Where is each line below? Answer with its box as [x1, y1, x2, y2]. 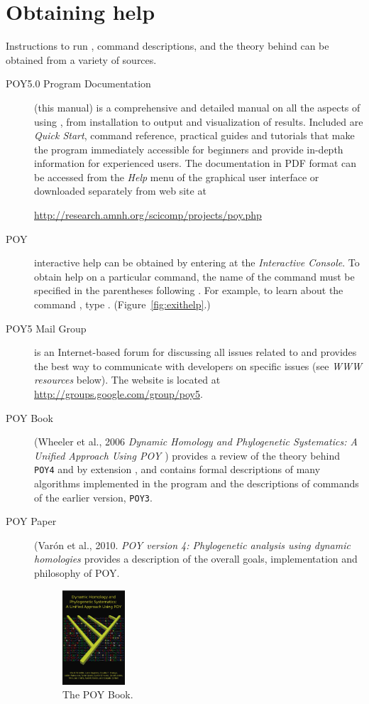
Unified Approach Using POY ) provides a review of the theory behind [34, 448, 340, 462]
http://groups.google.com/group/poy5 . [34, 386, 203, 401]
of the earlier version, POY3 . [34, 489, 153, 504]
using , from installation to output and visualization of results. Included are [34, 114, 363, 129]
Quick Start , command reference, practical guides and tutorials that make [34, 128, 355, 143]
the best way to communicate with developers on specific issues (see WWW [34, 358, 363, 373]
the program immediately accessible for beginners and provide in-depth [34, 141, 343, 156]
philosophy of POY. [34, 565, 120, 580]
